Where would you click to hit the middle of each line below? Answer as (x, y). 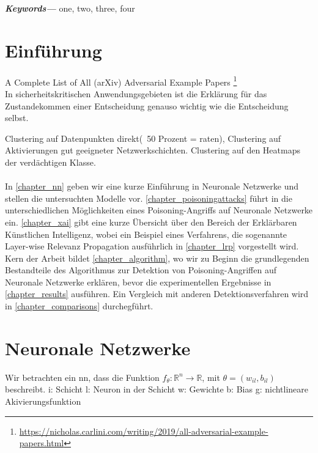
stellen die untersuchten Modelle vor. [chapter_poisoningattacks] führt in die (149, 198)
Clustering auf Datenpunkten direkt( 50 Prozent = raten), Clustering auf (143, 138)
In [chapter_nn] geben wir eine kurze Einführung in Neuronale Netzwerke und (152, 186)
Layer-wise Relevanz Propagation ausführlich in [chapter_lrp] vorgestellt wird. (152, 246)
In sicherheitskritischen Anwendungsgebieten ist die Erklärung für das (136, 93)
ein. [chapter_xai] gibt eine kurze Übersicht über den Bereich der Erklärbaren (151, 222)
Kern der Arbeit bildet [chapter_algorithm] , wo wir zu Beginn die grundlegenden (157, 258)
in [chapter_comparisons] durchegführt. (79, 306)
